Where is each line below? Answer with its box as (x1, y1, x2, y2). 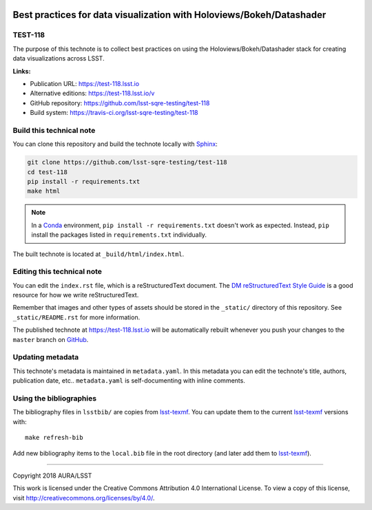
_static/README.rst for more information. (12, 313, 141, 321)
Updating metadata (12, 352, 79, 362)
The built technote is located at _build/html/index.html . (12, 250, 185, 258)
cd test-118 (27, 168, 68, 176)
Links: (12, 67, 31, 75)
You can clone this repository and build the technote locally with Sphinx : (12, 140, 218, 148)
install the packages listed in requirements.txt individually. (31, 231, 207, 239)
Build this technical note (12, 125, 96, 135)
